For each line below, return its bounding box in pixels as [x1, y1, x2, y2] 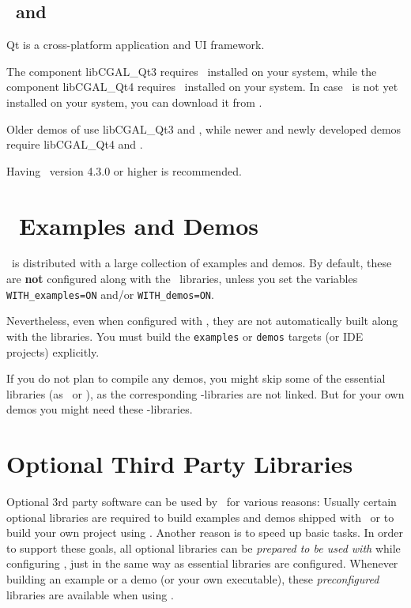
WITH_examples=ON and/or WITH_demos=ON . [6, 285, 214, 302]
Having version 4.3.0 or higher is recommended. [6, 162, 242, 179]
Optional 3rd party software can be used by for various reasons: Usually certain [6, 493, 397, 510]
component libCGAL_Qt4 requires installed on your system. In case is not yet [6, 78, 398, 95]
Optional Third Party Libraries [6, 448, 353, 480]
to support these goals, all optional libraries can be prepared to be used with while [6, 539, 401, 556]
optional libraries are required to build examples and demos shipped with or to [6, 508, 394, 525]
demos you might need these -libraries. [6, 401, 193, 417]
